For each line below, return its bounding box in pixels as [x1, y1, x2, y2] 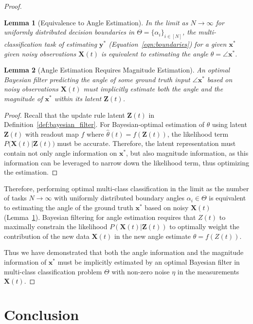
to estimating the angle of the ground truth [4, 202, 133, 212]
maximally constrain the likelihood [4, 221, 108, 232]
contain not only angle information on [4, 147, 117, 158]
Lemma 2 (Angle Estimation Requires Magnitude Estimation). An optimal [4, 65, 230, 75]
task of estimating [44, 39, 97, 49]
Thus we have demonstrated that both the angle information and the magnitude [4, 247, 244, 257]
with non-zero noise [111, 266, 170, 276]
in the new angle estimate [114, 231, 191, 241]
